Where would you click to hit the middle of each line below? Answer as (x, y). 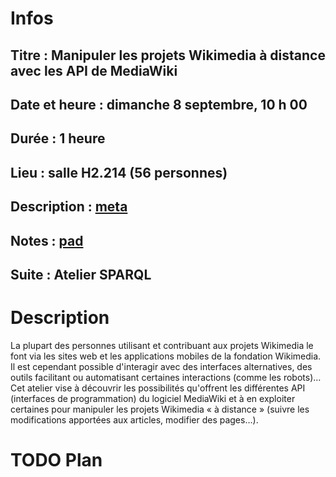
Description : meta (69, 207)
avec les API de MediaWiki (94, 70)
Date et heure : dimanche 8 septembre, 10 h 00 (159, 104)
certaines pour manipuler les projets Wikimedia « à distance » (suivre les (160, 409)
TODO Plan (56, 460)
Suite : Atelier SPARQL (81, 274)
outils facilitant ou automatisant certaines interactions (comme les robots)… (166, 377)
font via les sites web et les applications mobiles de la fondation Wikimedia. (166, 356)
